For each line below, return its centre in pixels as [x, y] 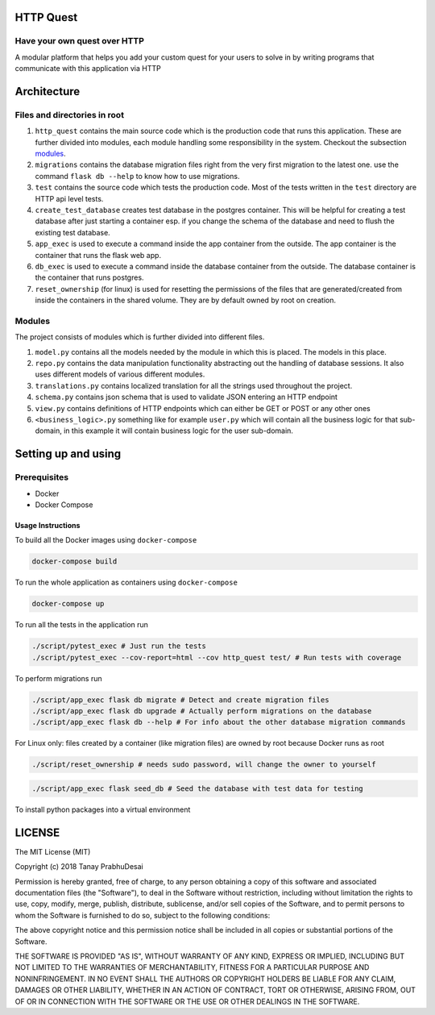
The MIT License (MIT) [53, 851]
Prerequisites [41, 477]
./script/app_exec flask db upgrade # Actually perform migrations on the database [202, 711]
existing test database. [72, 232]
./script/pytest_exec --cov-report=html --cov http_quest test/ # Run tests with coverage [217, 657]
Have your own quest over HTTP [80, 41]
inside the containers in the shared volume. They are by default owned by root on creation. [186, 300]
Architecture [48, 92]
